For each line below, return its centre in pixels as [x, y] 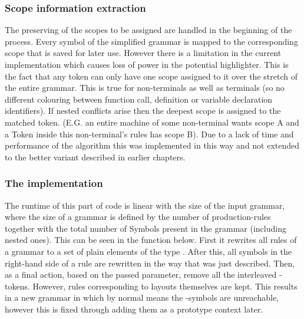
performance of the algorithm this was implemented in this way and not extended [152, 145]
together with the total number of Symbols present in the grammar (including [146, 228]
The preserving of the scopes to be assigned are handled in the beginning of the [148, 30]
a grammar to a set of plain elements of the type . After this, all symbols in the [148, 251]
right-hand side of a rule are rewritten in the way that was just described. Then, [150, 263]
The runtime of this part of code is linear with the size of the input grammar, [145, 205]
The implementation [54, 183]
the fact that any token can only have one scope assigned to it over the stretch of [151, 76]
